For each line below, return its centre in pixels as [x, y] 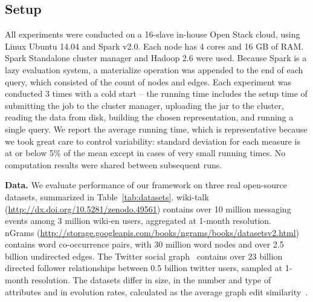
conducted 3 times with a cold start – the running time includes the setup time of [156, 94]
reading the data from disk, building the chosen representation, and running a [149, 117]
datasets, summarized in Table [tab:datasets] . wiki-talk [107, 196]
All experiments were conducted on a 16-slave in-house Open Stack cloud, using [153, 34]
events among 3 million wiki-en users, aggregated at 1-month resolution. [138, 221]
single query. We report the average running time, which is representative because [156, 129]
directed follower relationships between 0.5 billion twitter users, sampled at [144, 268]
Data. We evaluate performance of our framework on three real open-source [146, 185]
